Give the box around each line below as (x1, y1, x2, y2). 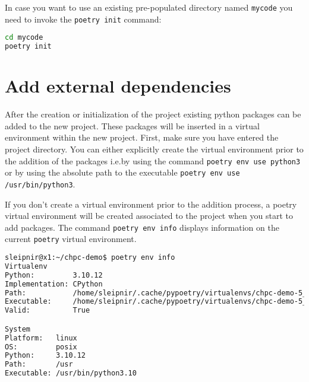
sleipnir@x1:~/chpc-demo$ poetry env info (5, 253, 175, 262)
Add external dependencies (5, 74, 231, 98)
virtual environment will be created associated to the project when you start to (5, 209, 293, 222)
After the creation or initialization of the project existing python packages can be (5, 108, 301, 120)
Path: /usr (5, 360, 73, 369)
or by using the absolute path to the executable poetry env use (5, 166, 240, 179)
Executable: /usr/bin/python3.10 (5, 369, 137, 378)
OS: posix (5, 342, 77, 351)
